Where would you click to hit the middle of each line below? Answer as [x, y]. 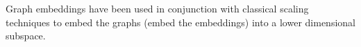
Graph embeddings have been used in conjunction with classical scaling [157, 8]
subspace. [26, 36]
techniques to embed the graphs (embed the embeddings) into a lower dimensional [180, 22]
